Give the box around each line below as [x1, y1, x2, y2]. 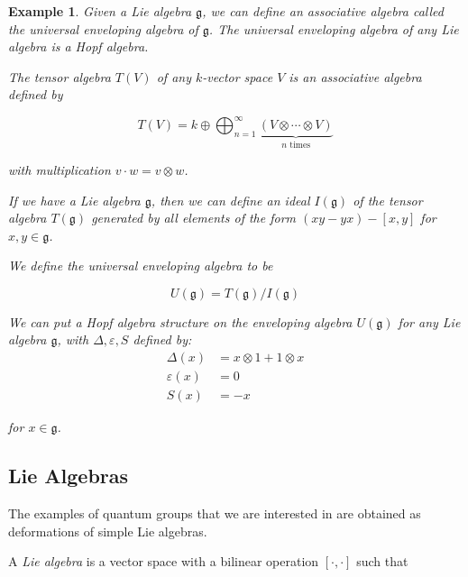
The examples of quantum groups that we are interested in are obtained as [8, 503, 421, 522]
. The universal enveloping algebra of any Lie [208, 19, 459, 38]
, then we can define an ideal [151, 190, 310, 209]
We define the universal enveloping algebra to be [8, 256, 273, 275]
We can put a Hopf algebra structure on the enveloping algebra [8, 312, 353, 331]
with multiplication [8, 160, 111, 179]
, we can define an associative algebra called [202, 2, 444, 20]
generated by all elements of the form [91, 208, 297, 227]
